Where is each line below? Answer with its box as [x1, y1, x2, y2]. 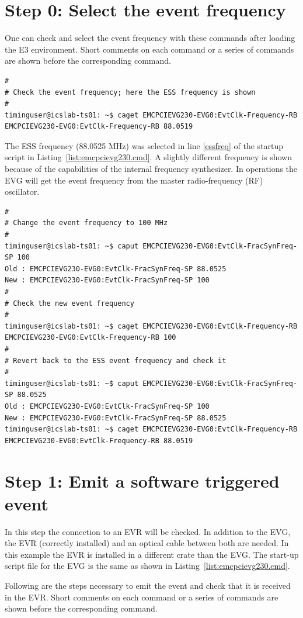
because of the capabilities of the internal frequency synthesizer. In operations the [5, 163, 298, 175]
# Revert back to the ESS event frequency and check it [5, 356, 227, 365]
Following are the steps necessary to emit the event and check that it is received [5, 579, 291, 591]
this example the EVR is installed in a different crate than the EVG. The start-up [5, 548, 299, 560]
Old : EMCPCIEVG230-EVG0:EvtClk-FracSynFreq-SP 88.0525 [5, 264, 227, 273]
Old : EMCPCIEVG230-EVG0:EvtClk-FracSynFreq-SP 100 [5, 402, 210, 410]
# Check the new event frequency [5, 299, 134, 308]
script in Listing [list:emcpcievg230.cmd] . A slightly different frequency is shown [5, 151, 292, 163]
